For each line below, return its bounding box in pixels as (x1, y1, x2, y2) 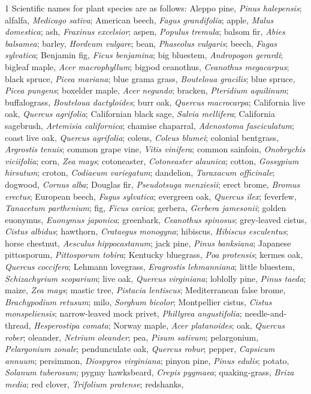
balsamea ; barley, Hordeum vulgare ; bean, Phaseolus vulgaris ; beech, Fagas (5, 37, 277, 49)
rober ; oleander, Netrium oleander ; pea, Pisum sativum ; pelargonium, (5, 330, 259, 343)
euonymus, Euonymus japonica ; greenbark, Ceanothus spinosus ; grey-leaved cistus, (5, 213, 307, 225)
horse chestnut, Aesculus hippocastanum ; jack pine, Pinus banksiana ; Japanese (5, 236, 291, 249)
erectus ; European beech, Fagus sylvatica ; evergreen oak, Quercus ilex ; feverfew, (5, 190, 297, 202)
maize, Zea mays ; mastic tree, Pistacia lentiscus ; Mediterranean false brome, (5, 284, 286, 296)
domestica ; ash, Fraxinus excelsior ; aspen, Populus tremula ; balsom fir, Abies (5, 25, 285, 38)
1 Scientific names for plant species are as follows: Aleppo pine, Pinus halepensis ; (5, 2, 302, 14)
